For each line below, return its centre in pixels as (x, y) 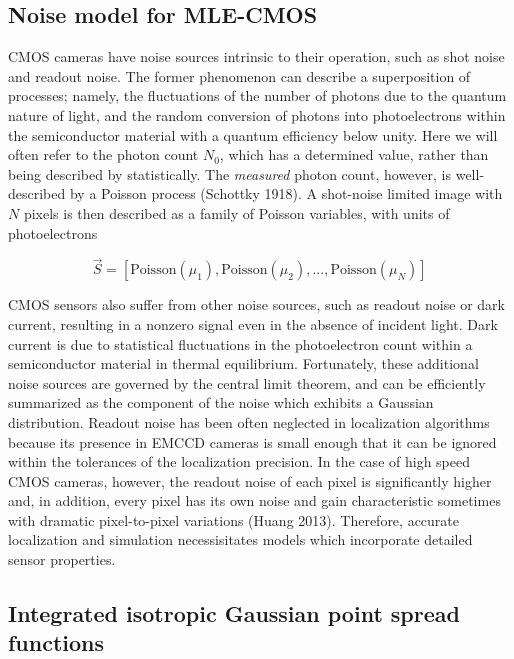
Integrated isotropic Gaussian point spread (234, 613)
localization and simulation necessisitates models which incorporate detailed (240, 539)
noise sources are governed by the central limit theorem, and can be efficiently (247, 382)
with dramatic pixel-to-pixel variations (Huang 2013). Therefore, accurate (234, 519)
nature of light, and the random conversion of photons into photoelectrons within (257, 114)
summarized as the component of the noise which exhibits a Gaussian (221, 402)
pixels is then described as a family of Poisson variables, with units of (236, 212)
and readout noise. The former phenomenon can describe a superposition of (239, 75)
